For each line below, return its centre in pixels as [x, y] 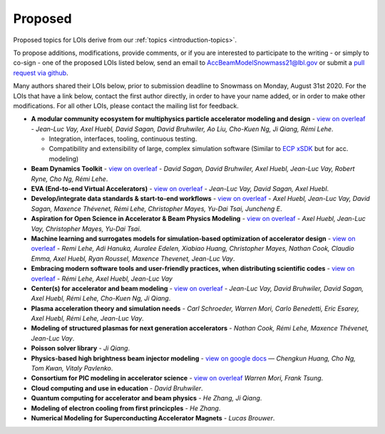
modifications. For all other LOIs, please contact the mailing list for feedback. [126, 105]
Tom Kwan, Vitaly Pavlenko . [72, 368]
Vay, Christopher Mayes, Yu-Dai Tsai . [86, 229]
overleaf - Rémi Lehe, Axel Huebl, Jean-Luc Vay [102, 279]
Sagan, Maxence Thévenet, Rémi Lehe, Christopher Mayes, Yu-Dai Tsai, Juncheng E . [156, 208]
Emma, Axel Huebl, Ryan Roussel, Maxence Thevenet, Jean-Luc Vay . [133, 258]
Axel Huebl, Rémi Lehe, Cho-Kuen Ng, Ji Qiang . [101, 299]
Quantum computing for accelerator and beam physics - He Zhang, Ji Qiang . [147, 398]
